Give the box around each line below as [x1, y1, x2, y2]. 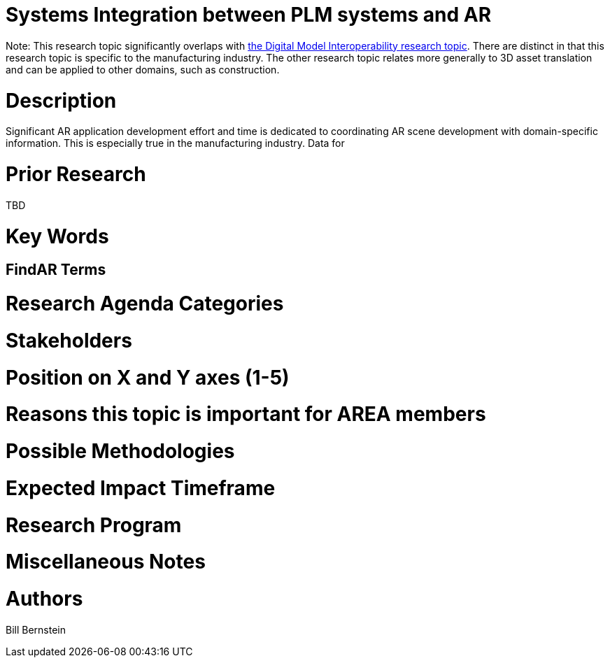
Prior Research [6, 162, 146, 186]
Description [6, 88, 117, 113]
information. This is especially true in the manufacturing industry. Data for [6, 137, 345, 150]
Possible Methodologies [6, 439, 235, 463]
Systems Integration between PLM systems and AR [6, 3, 492, 27]
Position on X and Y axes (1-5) [6, 365, 290, 390]
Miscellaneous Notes [6, 550, 206, 574]
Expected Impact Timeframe [6, 476, 276, 500]
